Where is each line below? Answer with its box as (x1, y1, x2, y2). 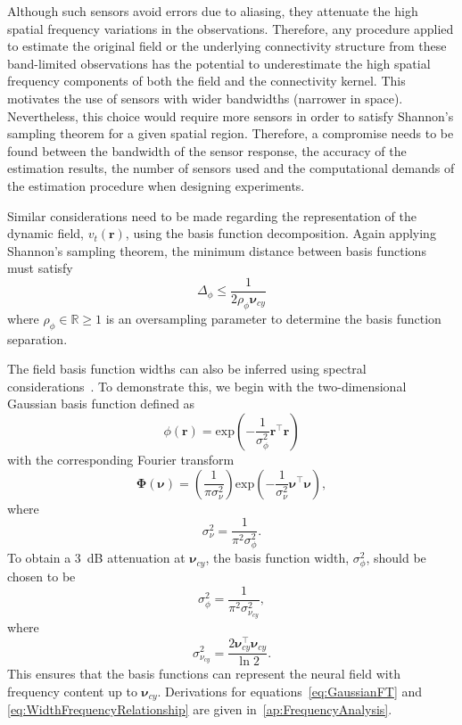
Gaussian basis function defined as (7, 394, 195, 413)
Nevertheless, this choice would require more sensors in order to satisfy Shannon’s (7, 106, 454, 125)
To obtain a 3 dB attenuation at (7, 548, 186, 567)
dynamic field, (7, 224, 84, 243)
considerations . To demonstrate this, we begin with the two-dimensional (7, 376, 407, 395)
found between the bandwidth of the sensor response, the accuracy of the (7, 141, 407, 160)
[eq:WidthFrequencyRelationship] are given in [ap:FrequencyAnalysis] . (7, 700, 392, 719)
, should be (366, 548, 426, 567)
